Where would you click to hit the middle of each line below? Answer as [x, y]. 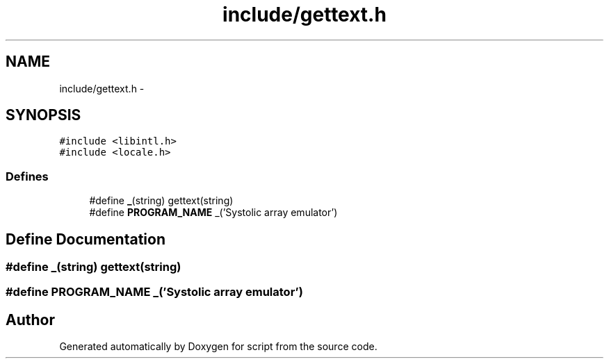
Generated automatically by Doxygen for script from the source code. [218, 347]
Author [30, 320]
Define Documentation [86, 239]
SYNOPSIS [43, 115]
